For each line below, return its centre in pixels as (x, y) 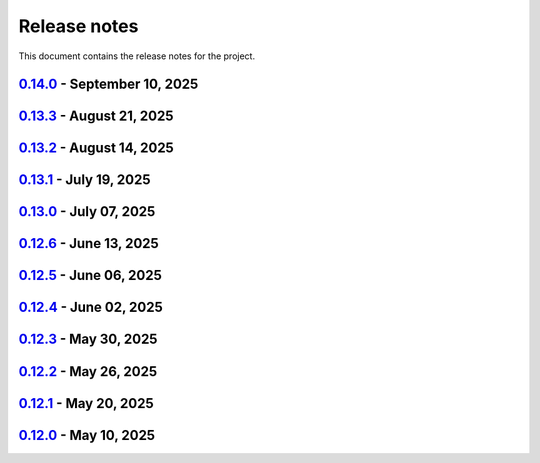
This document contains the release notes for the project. (136, 56)
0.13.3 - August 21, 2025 (96, 116)
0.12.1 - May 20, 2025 (86, 403)
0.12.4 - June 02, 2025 (91, 307)
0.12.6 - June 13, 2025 (88, 243)
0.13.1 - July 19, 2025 (84, 180)
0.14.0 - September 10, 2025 (108, 84)
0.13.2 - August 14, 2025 (96, 148)
